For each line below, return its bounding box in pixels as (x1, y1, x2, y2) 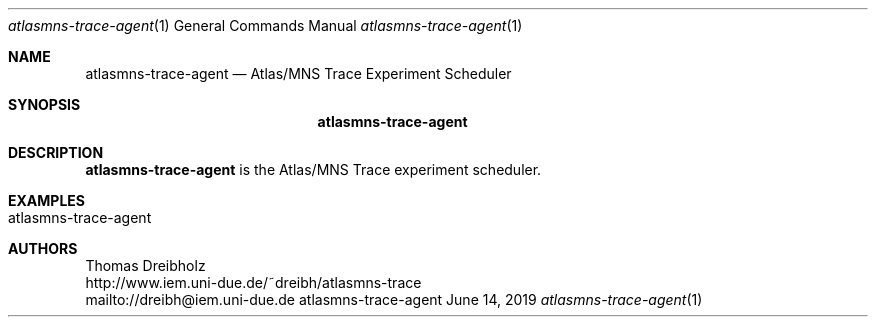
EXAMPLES (8, 192, 85, 209)
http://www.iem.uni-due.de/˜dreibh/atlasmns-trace (85, 274, 422, 291)
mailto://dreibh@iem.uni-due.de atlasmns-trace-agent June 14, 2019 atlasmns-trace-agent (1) (85, 291, 703, 308)
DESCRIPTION (8, 144, 104, 161)
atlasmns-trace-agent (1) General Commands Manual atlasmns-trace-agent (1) (8, 17, 523, 34)
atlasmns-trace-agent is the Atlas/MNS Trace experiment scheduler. (85, 161, 542, 178)
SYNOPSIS (8, 96, 81, 113)
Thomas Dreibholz (85, 257, 206, 274)
